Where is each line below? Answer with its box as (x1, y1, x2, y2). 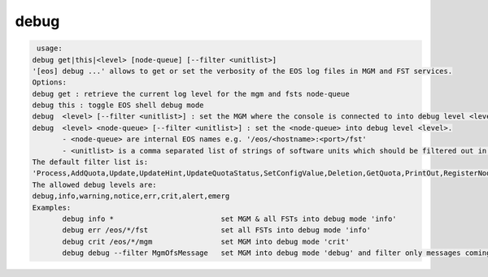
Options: (32, 78, 68, 87)
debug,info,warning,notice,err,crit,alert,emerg (32, 192, 230, 201)
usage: (37, 44, 63, 53)
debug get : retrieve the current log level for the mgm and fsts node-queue (32, 89, 350, 98)
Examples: (32, 203, 72, 212)
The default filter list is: (32, 158, 149, 167)
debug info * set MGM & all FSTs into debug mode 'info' (62, 214, 398, 223)
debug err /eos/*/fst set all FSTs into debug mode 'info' (62, 226, 372, 235)
